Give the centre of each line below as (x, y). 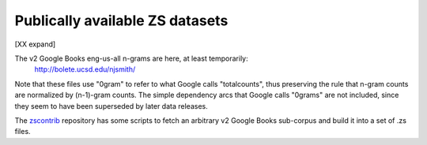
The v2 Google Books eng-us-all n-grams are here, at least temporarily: (131, 58)
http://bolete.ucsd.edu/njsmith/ (85, 69)
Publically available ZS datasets (121, 20)
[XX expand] (35, 44)
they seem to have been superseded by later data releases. (111, 106)
